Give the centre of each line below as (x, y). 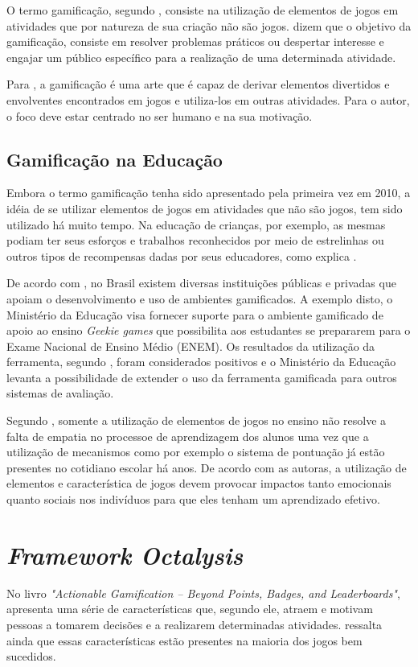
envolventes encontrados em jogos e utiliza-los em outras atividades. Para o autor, (208, 99)
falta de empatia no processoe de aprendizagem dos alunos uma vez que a (188, 436)
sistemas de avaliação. (60, 393)
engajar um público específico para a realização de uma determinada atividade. (201, 57)
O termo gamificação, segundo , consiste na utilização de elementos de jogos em (203, 10)
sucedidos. (31, 656)
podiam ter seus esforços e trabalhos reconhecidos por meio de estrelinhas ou (195, 240)
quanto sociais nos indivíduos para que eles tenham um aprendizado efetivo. (193, 499)
